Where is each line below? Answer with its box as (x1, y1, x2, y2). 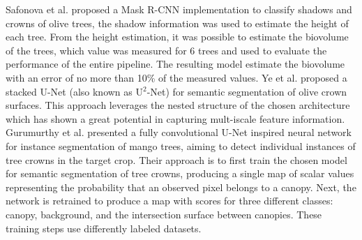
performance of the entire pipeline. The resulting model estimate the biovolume (6, 57, 345, 71)
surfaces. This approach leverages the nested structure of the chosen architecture (6, 98, 350, 112)
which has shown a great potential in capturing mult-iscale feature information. (6, 111, 345, 126)
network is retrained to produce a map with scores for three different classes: (6, 193, 333, 208)
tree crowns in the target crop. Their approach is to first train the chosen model (6, 152, 347, 167)
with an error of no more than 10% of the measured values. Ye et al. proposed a (6, 70, 347, 84)
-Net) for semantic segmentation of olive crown (146, 84, 347, 98)
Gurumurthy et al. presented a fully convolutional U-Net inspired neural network (6, 125, 352, 140)
